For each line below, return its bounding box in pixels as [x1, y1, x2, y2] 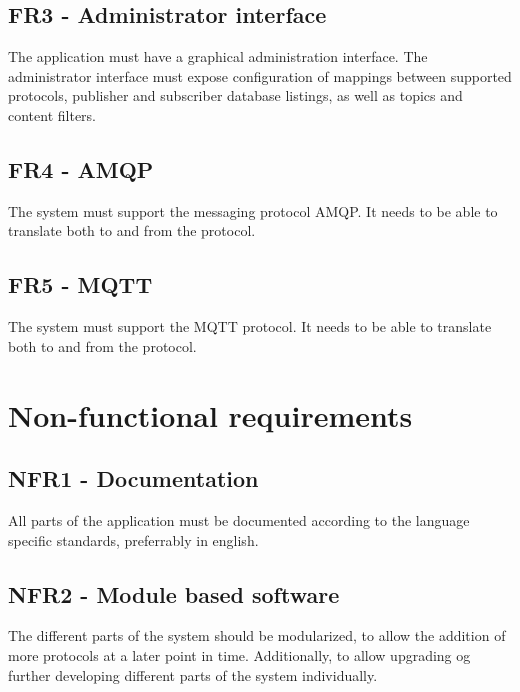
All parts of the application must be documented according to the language [8, 509, 470, 530]
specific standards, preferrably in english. [8, 529, 259, 550]
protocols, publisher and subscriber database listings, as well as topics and [8, 85, 463, 106]
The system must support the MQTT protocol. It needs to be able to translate [8, 316, 492, 337]
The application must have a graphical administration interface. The [8, 46, 428, 67]
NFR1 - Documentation [8, 463, 259, 494]
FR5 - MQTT [8, 269, 153, 300]
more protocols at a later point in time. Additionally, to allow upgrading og [8, 644, 471, 665]
